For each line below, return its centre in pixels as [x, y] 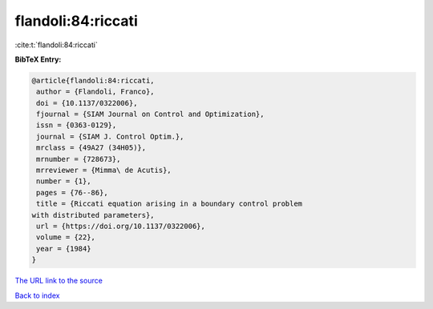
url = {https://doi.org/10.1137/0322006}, [121, 226]
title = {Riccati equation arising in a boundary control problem [170, 204]
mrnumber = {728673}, [79, 159]
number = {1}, [64, 181]
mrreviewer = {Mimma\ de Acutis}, [104, 171]
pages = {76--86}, [72, 193]
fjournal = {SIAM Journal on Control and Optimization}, [150, 114]
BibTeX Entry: [38, 59]
